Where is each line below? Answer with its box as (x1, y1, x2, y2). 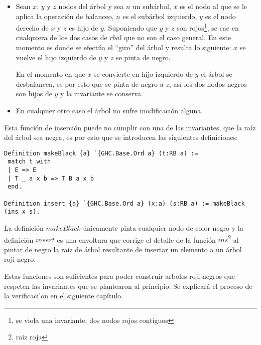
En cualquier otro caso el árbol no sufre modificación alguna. (16, 105, 203, 115)
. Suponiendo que (103, 22, 157, 33)
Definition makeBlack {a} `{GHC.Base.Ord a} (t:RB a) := (4, 149, 198, 157)
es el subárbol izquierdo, (122, 11, 197, 21)
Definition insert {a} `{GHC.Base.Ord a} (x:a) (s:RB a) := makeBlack (4, 200, 245, 207)
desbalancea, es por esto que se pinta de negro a (16, 78, 164, 89)
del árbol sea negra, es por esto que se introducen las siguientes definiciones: (4, 132, 238, 142)
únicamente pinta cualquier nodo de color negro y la (83, 223, 243, 233)
